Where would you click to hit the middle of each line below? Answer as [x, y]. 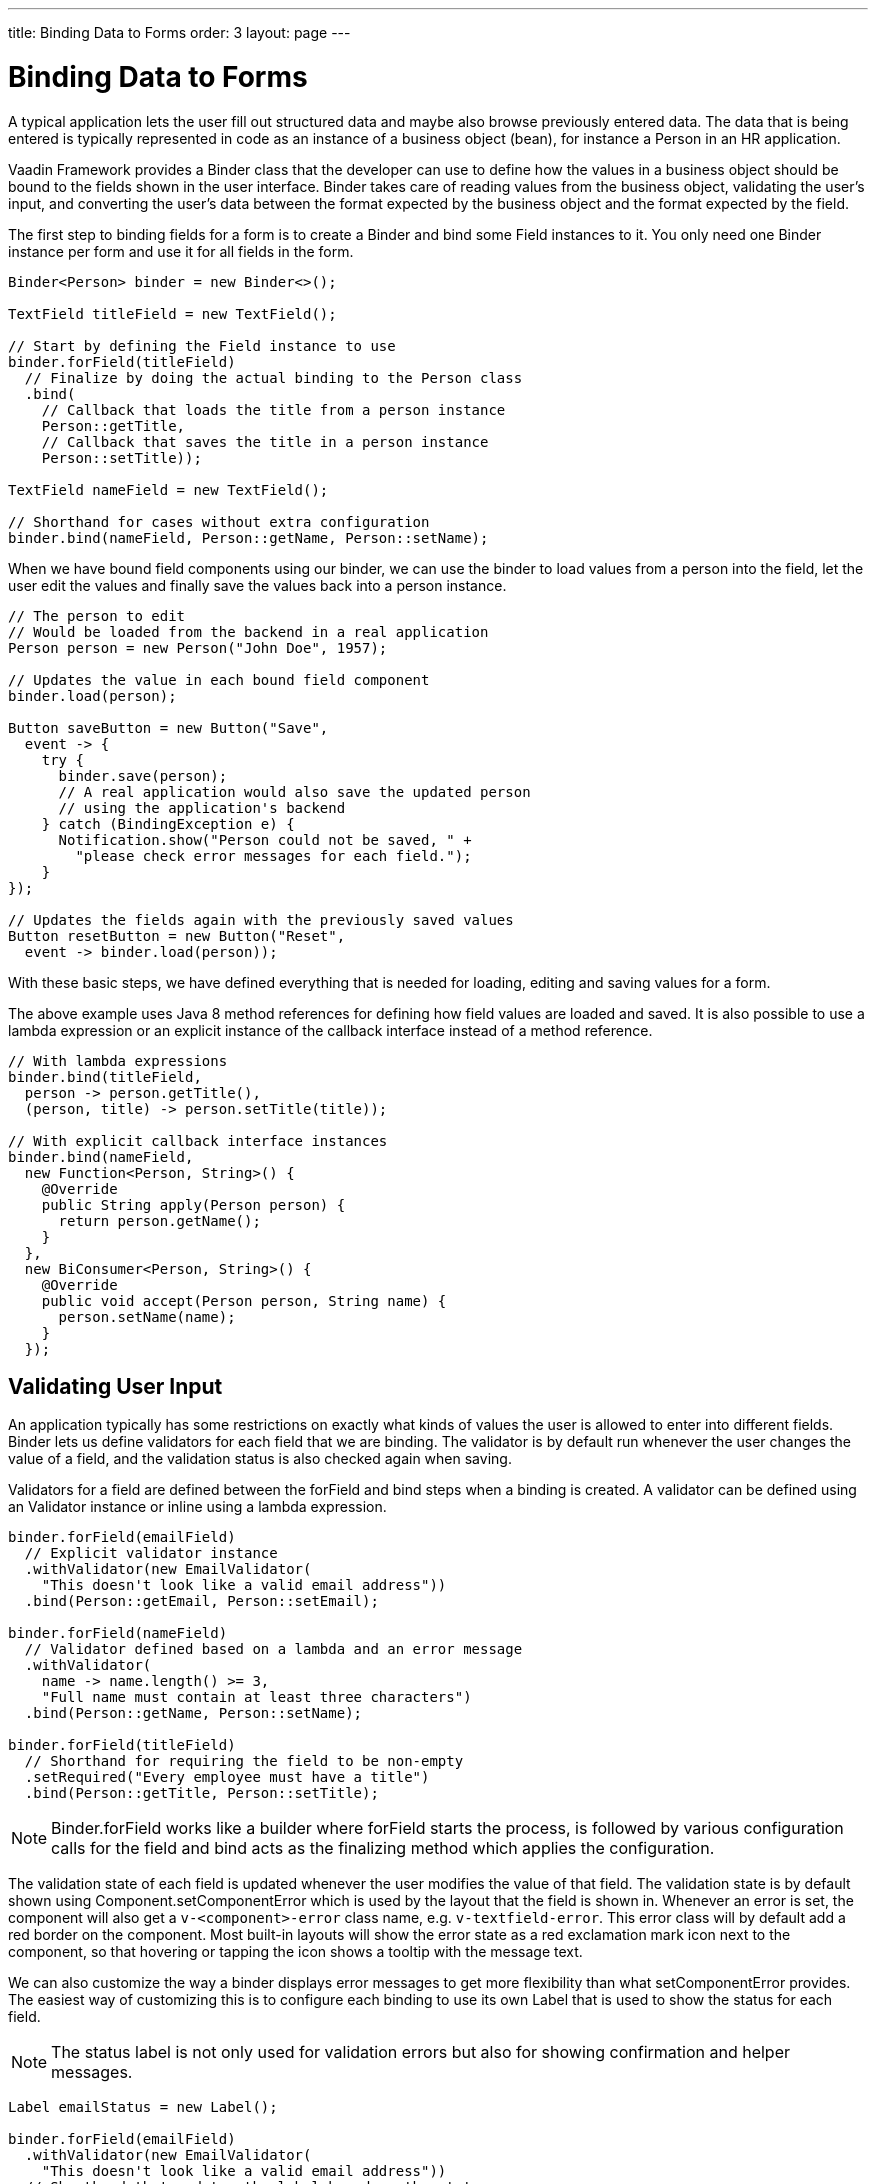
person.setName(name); [147, 1316]
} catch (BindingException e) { [168, 823]
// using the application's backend [202, 807]
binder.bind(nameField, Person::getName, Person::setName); [248, 537]
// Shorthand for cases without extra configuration [219, 521]
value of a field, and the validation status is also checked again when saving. [260, 1459]
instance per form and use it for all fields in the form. [181, 251]
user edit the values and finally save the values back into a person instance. [257, 585]
